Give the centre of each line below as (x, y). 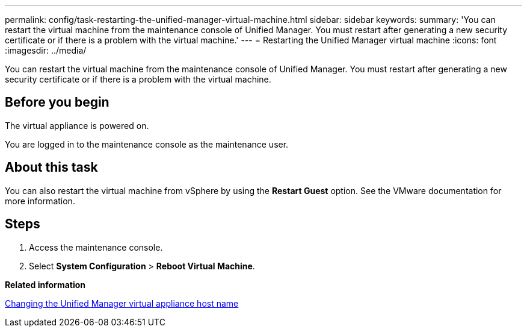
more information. (40, 201)
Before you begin (57, 102)
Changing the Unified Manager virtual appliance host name (122, 303)
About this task (51, 168)
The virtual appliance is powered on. (77, 125)
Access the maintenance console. (96, 247)
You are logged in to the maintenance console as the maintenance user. (147, 144)
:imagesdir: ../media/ (46, 50)
